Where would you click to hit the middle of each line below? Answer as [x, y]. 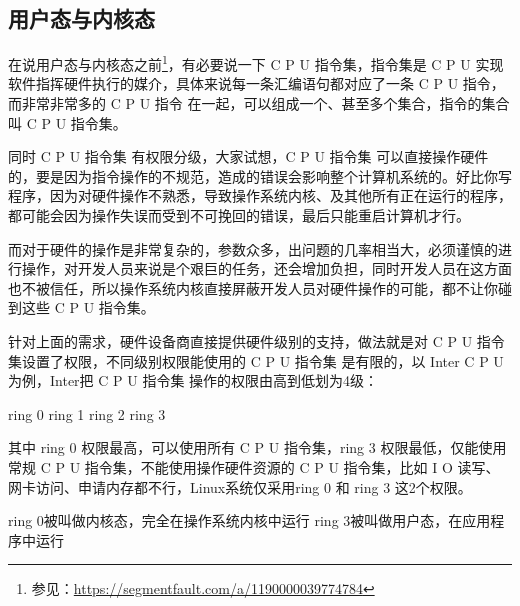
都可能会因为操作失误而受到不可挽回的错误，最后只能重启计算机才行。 [239, 215]
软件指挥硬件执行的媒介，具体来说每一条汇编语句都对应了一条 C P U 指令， [256, 83]
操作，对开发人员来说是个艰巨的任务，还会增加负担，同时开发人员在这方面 [266, 268]
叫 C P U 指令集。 [67, 122]
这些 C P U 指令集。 [88, 307]
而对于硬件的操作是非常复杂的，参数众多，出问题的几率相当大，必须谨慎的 [253, 248]
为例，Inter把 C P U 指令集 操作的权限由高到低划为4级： [193, 380]
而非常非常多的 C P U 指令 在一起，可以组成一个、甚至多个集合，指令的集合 [259, 103]
